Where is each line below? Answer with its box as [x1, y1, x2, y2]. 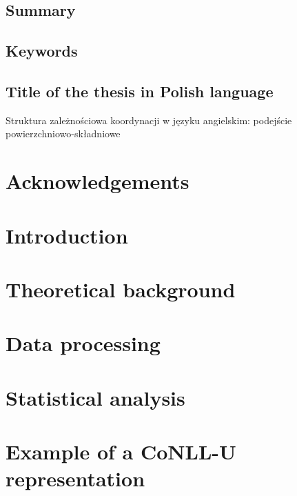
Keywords [6, 40, 78, 61]
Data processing [6, 329, 161, 357]
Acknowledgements [6, 167, 190, 195]
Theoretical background [6, 275, 236, 303]
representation [6, 464, 145, 493]
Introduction [6, 221, 128, 249]
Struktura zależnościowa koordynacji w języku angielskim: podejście [6, 112, 292, 127]
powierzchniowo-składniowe [6, 126, 121, 141]
